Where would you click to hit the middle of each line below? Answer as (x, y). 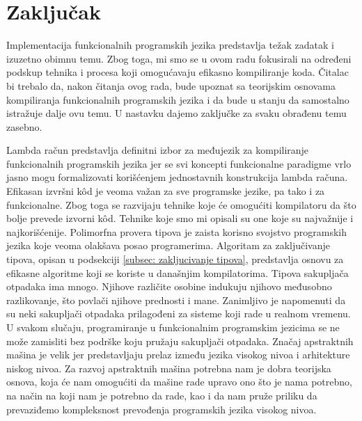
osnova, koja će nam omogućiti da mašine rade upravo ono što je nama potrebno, (179, 382)
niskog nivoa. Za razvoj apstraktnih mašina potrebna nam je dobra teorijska (169, 368)
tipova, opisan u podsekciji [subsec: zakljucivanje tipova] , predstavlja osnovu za (175, 259)
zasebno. (24, 126)
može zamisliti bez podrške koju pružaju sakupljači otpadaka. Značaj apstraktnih (180, 341)
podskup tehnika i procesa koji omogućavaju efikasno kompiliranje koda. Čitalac (178, 72)
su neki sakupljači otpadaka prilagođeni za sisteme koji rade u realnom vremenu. (179, 313)
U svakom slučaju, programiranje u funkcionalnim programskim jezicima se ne (173, 327)
